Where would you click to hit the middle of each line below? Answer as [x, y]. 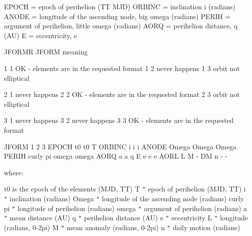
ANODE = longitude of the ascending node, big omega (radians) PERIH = [117, 16]
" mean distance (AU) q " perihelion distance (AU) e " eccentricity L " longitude [126, 218]
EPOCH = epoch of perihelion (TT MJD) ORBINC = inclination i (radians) [120, 6]
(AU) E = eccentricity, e [41, 35]
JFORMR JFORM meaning [46, 52]
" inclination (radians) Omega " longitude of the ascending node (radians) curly [124, 198]
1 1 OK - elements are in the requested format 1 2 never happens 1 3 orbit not [122, 68]
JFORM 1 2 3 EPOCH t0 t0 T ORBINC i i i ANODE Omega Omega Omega [120, 146]
